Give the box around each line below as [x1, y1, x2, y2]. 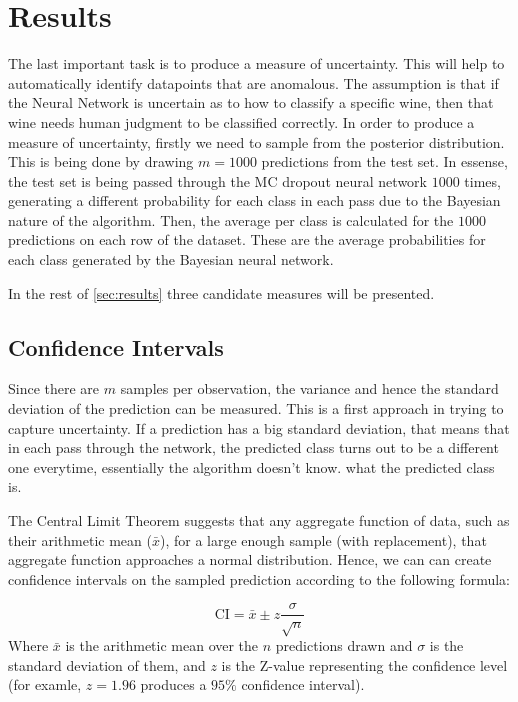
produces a [140, 674, 207, 695]
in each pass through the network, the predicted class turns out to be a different [8, 437, 499, 458]
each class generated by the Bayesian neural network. [8, 249, 334, 270]
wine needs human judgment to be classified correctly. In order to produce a [8, 111, 475, 132]
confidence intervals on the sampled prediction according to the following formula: [8, 568, 510, 589]
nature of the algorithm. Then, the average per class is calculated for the [8, 209, 454, 230]
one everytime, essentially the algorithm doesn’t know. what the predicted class [8, 456, 495, 477]
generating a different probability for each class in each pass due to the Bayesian [8, 190, 501, 211]
